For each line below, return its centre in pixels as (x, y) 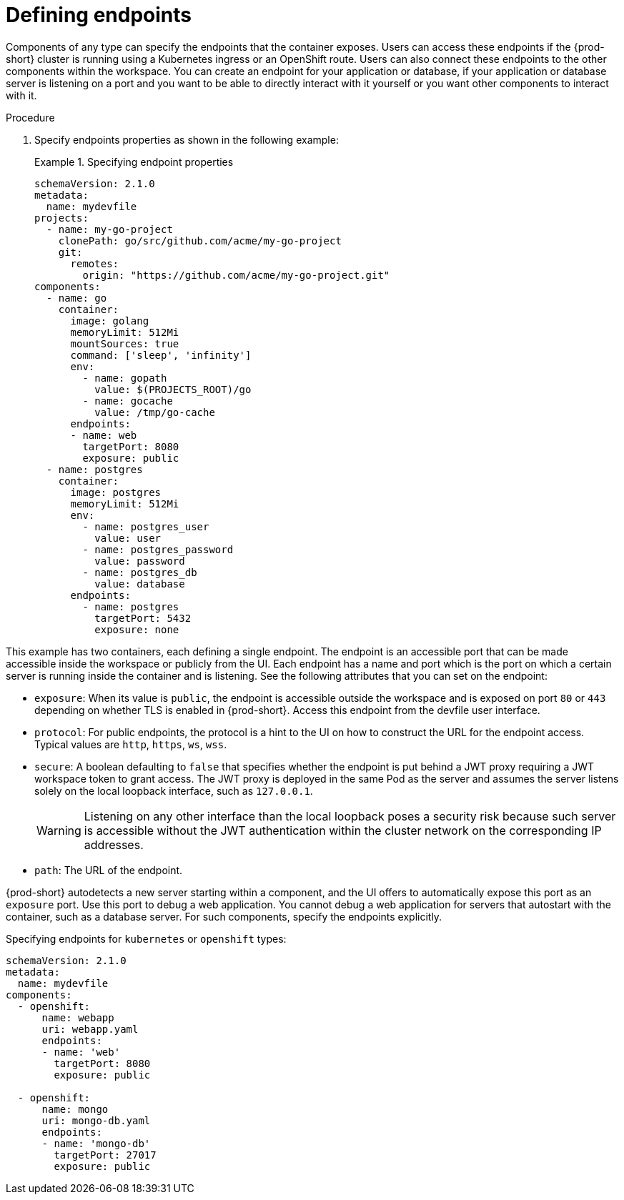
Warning (59, 830)
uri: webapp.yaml (90, 1029)
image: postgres (116, 492)
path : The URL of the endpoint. (109, 870)
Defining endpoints (99, 15)
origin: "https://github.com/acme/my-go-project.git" (236, 275)
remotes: (95, 263)
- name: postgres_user (146, 526)
